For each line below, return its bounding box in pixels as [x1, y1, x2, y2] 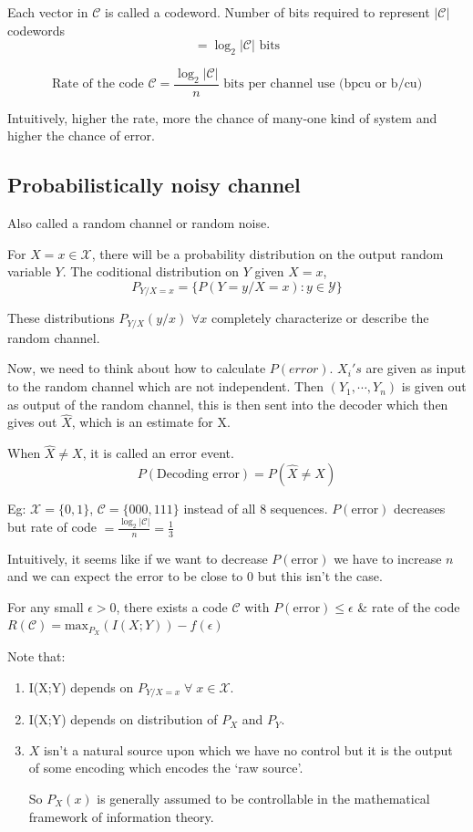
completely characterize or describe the [211, 308, 429, 328]
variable [7, 262, 51, 281]
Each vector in [7, 3, 88, 21]
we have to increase [334, 548, 442, 567]
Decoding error [157, 467, 240, 481]
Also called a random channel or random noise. [7, 213, 271, 233]
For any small [7, 597, 84, 616]
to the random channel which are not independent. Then [7, 377, 324, 396]
